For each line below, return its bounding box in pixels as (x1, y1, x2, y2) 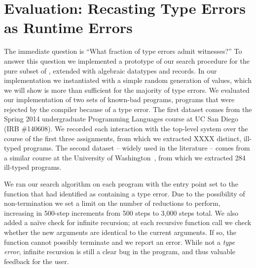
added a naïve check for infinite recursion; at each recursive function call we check (4, 217, 252, 228)
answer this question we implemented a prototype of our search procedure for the (4, 55, 250, 66)
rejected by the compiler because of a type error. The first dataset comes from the (4, 104, 252, 114)
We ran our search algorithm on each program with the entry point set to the (4, 179, 238, 189)
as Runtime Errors (4, 17, 133, 38)
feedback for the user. (4, 256, 69, 266)
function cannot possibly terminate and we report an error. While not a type (4, 236, 235, 247)
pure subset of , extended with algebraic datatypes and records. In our (4, 65, 217, 76)
